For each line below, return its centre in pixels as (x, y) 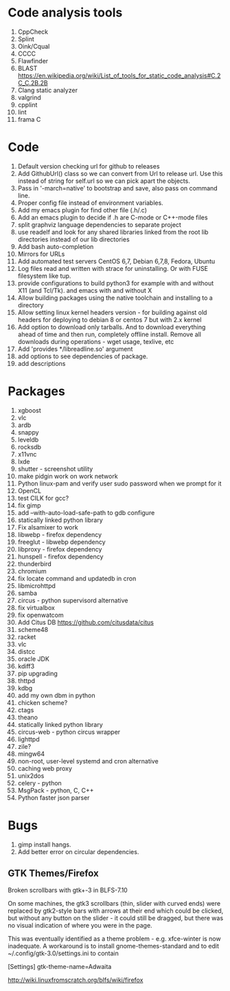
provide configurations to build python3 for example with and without (116, 283)
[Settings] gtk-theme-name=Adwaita (60, 966)
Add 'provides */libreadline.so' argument (75, 349)
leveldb (28, 439)
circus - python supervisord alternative (73, 600)
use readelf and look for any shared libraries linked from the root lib (113, 232)
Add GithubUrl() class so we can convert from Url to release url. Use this (120, 173)
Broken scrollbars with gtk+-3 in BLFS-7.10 (68, 890)
